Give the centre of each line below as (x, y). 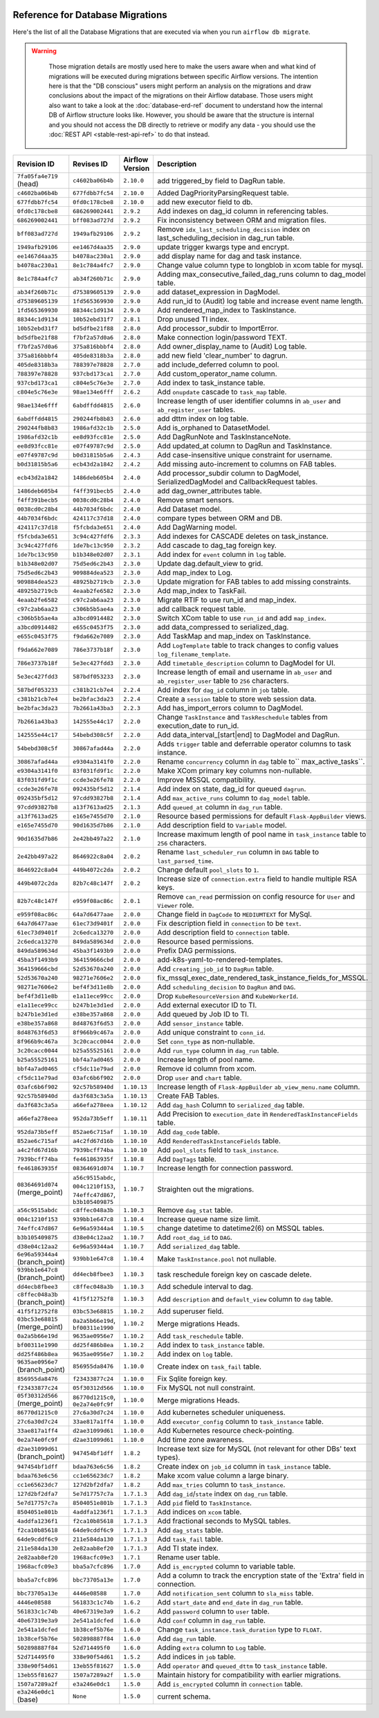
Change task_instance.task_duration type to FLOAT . (240, 1629)
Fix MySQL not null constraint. (206, 1388)
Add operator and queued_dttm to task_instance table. (242, 1666)
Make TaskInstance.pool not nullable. (217, 1259)
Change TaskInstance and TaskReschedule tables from (243, 718)
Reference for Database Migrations (90, 15)
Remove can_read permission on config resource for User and (256, 897)
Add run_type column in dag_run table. (218, 1050)
